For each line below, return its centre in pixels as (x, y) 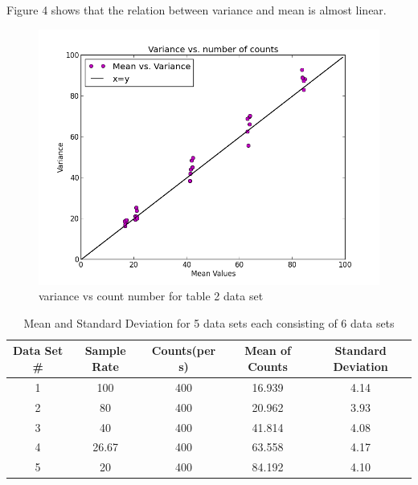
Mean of (268, 351)
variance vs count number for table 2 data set (151, 296)
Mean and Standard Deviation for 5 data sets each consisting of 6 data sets (209, 322)
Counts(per (184, 351)
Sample (105, 351)
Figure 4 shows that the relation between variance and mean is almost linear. (197, 10)
